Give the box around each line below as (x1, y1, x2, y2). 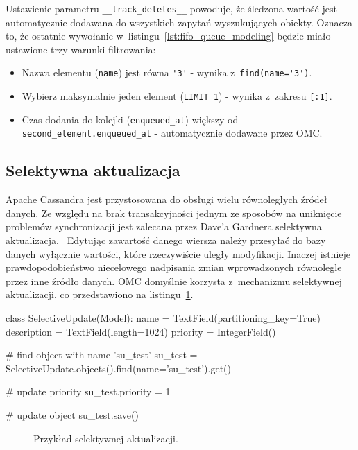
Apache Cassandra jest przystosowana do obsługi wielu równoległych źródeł (6, 192, 327, 207)
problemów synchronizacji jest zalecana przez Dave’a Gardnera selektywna (6, 219, 322, 234)
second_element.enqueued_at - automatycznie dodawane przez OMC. (22, 126, 323, 140)
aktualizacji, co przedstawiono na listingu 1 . (6, 287, 194, 302)
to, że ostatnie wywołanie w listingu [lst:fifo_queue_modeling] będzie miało (6, 28, 331, 43)
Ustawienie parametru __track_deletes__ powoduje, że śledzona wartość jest (6, 1, 337, 15)
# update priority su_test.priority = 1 (6, 384, 171, 399)
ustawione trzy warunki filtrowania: (6, 42, 156, 56)
